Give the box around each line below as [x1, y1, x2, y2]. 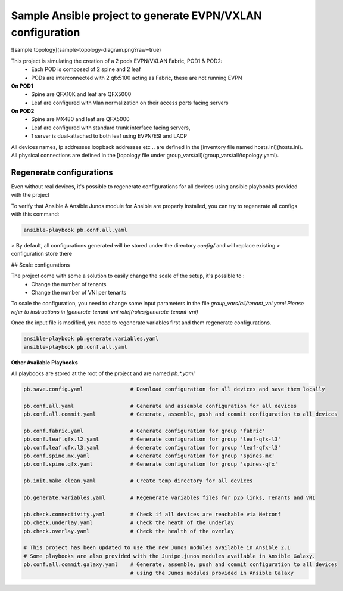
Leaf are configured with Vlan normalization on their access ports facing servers [31, 99, 229, 106]
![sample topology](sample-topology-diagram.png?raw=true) [11, 47, 161, 54]
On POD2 [11, 107, 35, 115]
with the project [11, 191, 50, 199]
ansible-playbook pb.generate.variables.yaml [23, 335, 159, 342]
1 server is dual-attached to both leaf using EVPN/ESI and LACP [31, 132, 188, 140]
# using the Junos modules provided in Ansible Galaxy [130, 570, 294, 576]
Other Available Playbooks [11, 358, 79, 366]
